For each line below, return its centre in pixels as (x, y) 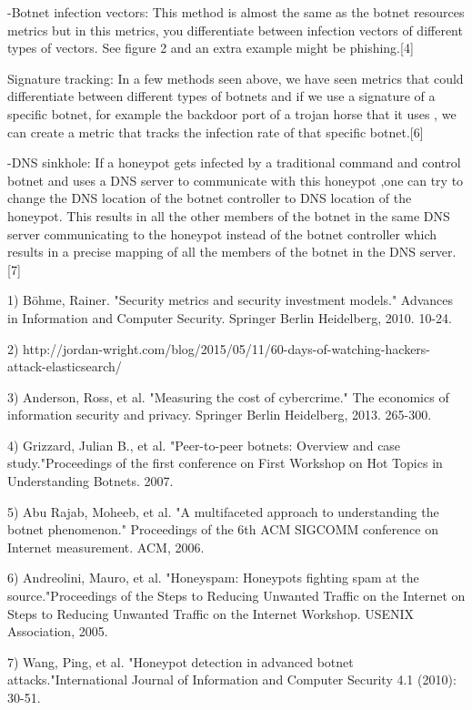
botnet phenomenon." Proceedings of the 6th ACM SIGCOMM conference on (223, 529)
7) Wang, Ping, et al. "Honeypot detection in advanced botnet (181, 661)
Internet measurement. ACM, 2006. (106, 547)
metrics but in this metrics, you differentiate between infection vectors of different (235, 30)
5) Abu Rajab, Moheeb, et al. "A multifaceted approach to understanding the (223, 511)
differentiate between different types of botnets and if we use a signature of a (221, 96)
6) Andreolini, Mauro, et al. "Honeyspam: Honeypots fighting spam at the (213, 578)
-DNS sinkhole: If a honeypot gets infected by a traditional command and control (234, 162)
